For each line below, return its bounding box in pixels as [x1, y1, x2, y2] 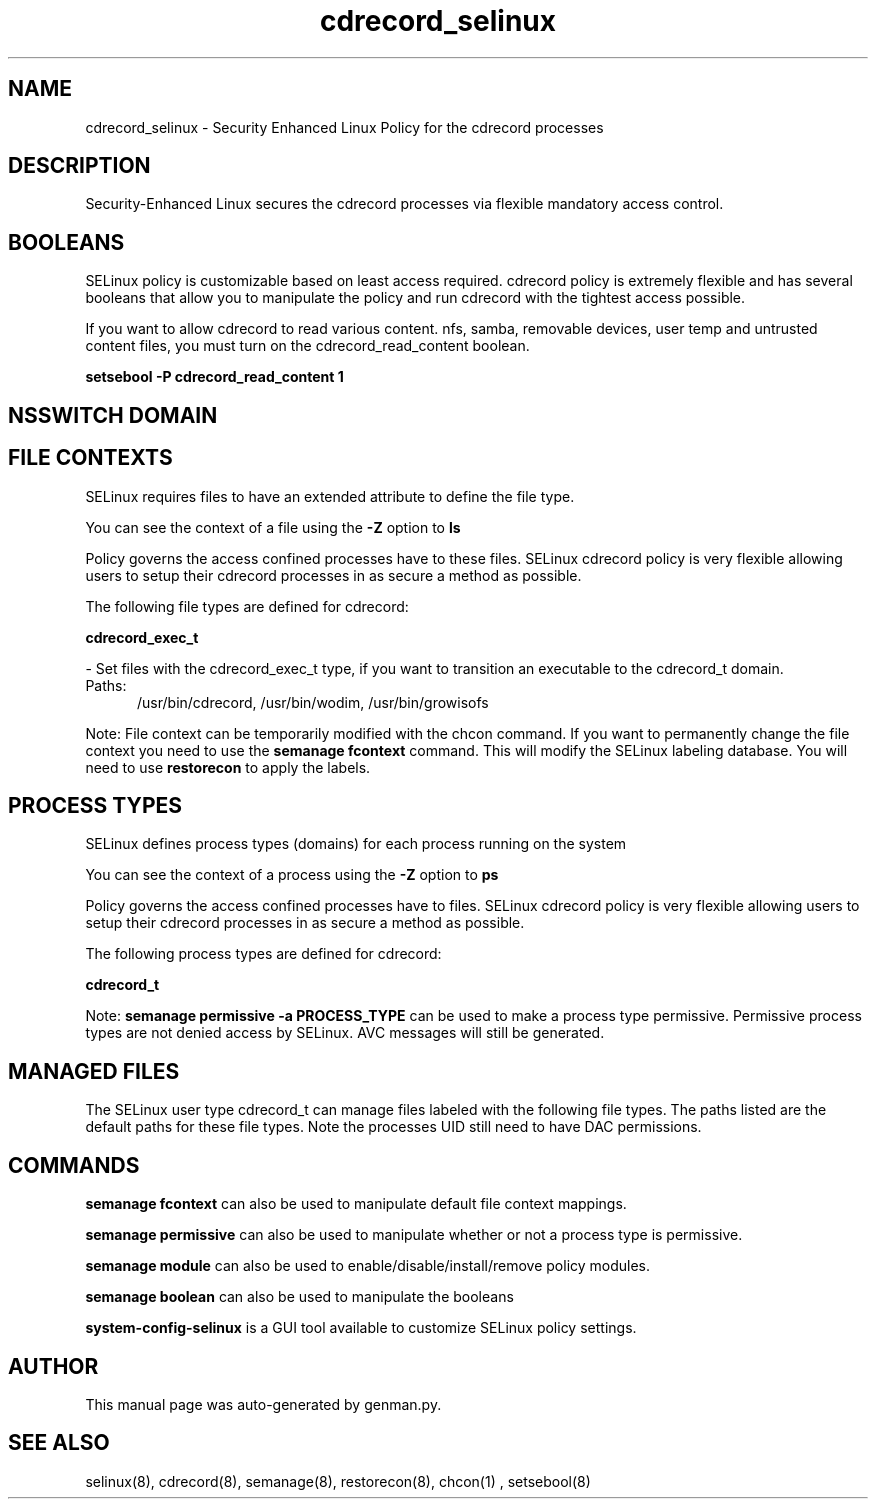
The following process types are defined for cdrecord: [85, 945, 442, 963]
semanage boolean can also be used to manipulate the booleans [85, 1288, 514, 1306]
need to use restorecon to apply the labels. [85, 758, 371, 776]
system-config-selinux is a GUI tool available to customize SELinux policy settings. [85, 1319, 637, 1337]
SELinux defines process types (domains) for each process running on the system [85, 835, 627, 853]
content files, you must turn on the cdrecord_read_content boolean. [85, 337, 530, 355]
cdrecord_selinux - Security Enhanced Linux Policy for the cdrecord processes [85, 118, 604, 136]
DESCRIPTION [8, 153, 151, 179]
